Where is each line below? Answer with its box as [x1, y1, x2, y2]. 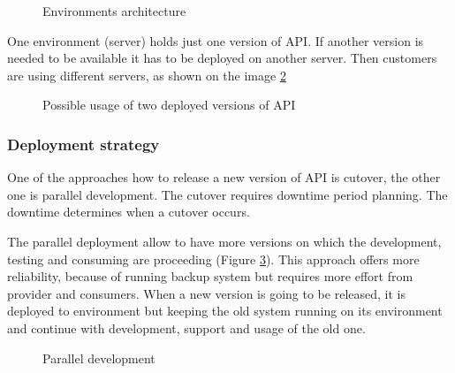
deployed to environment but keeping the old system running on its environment [7, 301, 443, 320]
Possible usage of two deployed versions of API [42, 95, 296, 114]
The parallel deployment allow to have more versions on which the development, [7, 232, 442, 250]
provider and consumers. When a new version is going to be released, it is [7, 284, 406, 302]
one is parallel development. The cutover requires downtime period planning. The [7, 185, 448, 203]
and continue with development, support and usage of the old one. [7, 318, 366, 337]
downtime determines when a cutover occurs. [7, 202, 250, 221]
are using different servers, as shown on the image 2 [7, 65, 286, 84]
